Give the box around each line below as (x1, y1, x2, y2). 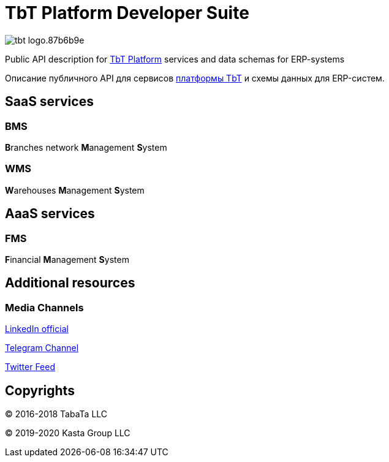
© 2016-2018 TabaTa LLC (5, 409, 108, 419)
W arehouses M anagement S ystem (5, 184, 145, 195)
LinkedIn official (5, 324, 69, 335)
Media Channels (5, 301, 84, 314)
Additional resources (5, 275, 135, 291)
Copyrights (5, 382, 75, 398)
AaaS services (5, 206, 95, 222)
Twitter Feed (5, 362, 56, 373)
